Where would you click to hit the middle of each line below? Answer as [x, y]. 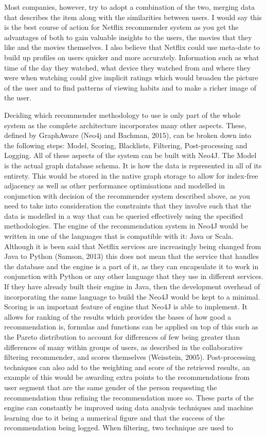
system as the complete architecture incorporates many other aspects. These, [126, 125]
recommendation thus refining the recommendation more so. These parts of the [129, 397]
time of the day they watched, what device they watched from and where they [128, 67]
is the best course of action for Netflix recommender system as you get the [121, 27]
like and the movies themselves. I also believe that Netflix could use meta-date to [132, 47]
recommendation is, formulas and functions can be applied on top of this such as [131, 327]
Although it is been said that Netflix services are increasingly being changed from [133, 246]
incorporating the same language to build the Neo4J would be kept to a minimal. [132, 296]
